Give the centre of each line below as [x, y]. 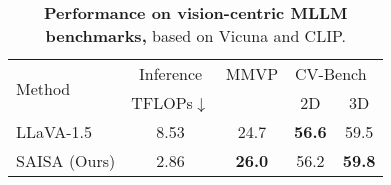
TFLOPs [162, 102]
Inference [170, 73]
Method [43, 88]
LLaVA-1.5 [54, 131]
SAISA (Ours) [66, 160]
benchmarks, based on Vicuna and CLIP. [195, 35]
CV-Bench [330, 73]
